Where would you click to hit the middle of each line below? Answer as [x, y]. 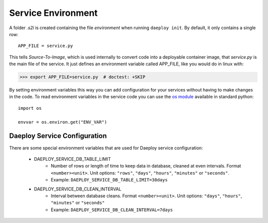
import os [30, 108]
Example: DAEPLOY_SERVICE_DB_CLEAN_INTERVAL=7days [112, 210]
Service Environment [53, 13]
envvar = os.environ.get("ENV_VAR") [63, 122]
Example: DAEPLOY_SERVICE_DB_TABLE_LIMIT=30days [109, 180]
